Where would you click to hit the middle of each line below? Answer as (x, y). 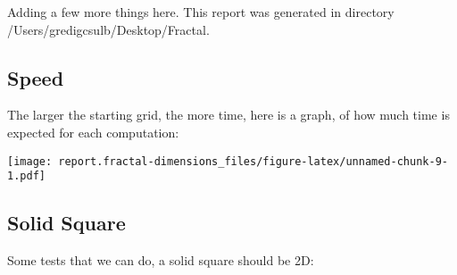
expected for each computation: (93, 132)
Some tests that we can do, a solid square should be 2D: (161, 260)
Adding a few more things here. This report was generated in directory (201, 12)
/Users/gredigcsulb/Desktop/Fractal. (108, 29)
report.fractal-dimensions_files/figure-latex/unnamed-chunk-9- (253, 161)
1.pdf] (26, 176)
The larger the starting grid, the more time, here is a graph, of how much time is (228, 115)
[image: (30, 161)
